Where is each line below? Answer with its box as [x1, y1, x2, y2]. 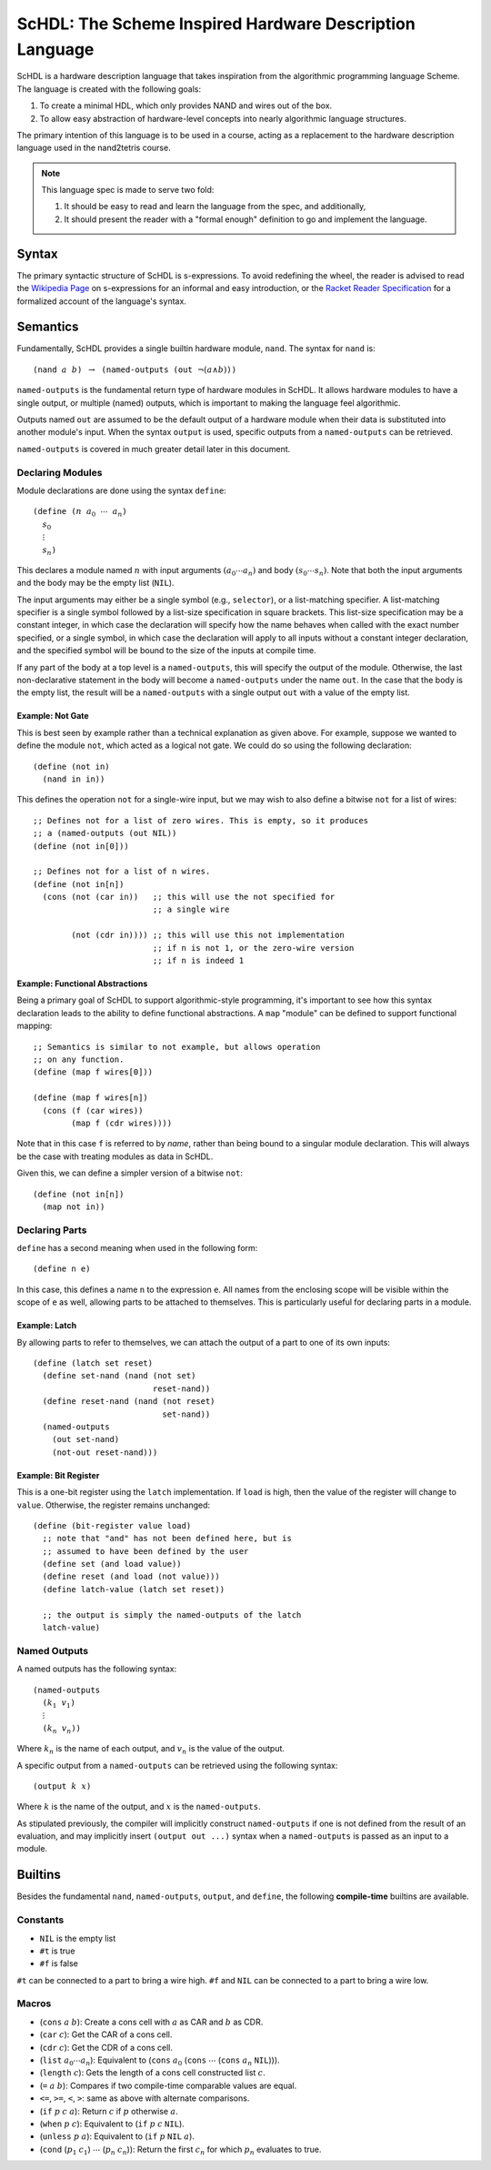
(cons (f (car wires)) [42, 1105, 144, 1115]
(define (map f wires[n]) [33, 1093, 149, 1103]
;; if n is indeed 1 [152, 955, 245, 966]
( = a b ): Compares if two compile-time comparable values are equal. [39, 2080, 297, 2091]
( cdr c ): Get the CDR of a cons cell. [39, 2042, 173, 2053]
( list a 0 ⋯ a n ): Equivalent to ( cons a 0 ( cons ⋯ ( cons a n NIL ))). [39, 2054, 281, 2067]
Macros [16, 1997, 52, 2010]
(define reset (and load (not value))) [42, 1571, 220, 1582]
